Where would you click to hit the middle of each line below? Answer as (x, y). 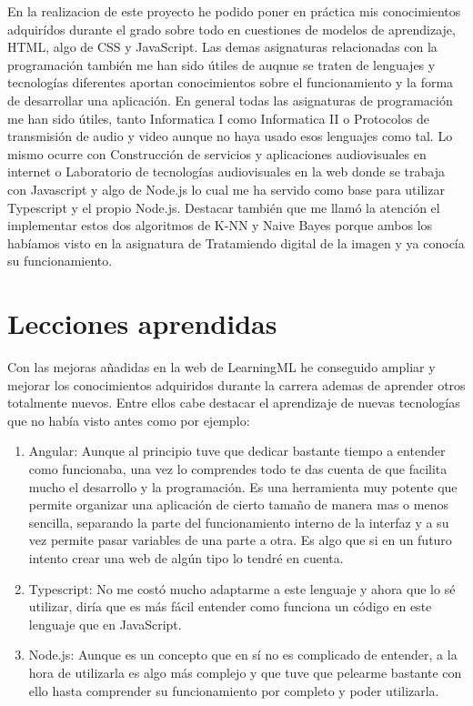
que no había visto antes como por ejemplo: (129, 420)
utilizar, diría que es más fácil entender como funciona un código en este (230, 606)
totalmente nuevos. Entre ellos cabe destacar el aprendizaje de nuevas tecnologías (234, 403)
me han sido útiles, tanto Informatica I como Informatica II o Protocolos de (219, 118)
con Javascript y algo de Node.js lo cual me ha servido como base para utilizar (226, 189)
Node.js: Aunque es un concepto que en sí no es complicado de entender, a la (243, 655)
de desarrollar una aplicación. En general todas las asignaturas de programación (230, 100)
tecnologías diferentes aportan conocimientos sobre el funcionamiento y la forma (231, 82)
